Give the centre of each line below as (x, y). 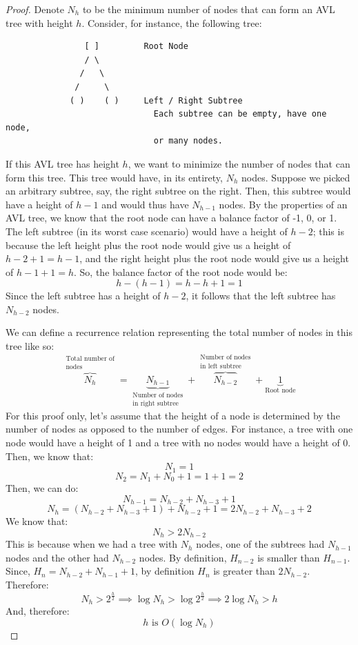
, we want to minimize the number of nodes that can (239, 163)
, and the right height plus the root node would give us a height (214, 258)
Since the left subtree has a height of (83, 296)
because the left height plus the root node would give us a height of (148, 245)
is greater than (244, 571)
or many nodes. (188, 141)
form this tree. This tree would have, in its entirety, (114, 177)
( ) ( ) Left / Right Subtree (156, 100)
